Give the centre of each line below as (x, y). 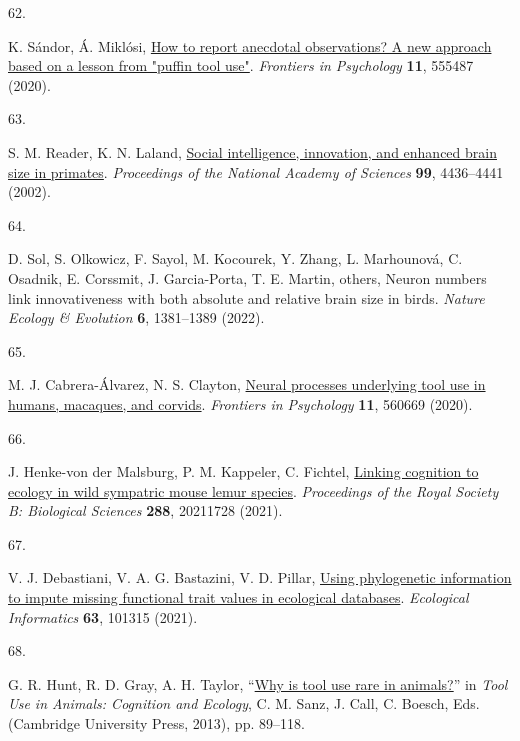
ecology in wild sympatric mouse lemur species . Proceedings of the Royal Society (253, 490)
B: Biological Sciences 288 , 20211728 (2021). (145, 510)
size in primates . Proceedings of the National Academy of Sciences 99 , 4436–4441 (256, 171)
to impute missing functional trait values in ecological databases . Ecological (238, 597)
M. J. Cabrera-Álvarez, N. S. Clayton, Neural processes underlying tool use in (247, 384)
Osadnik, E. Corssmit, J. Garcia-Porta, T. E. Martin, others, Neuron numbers (247, 277)
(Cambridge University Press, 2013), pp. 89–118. (156, 723)
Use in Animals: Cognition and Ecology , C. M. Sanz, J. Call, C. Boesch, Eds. (244, 703)
